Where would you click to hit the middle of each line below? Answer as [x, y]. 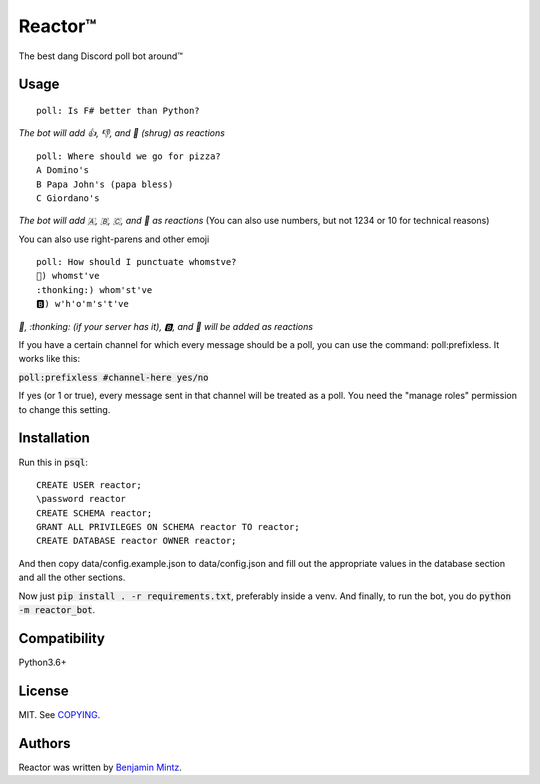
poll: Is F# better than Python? [118, 110]
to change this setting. [64, 409]
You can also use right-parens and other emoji [114, 239]
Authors [44, 743]
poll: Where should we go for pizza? [129, 156]
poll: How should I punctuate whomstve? [136, 262]
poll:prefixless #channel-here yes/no [113, 377]
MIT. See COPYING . [59, 714]
